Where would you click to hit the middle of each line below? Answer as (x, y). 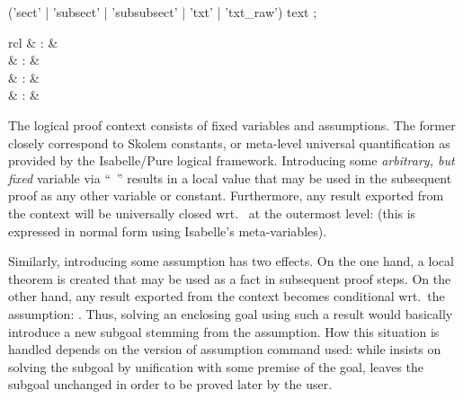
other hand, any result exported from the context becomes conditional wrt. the (227, 296)
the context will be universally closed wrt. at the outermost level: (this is (212, 213)
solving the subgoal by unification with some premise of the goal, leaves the (216, 366)
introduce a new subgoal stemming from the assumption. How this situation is (224, 331)
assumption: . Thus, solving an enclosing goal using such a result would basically (231, 313)
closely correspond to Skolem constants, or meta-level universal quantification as (229, 142)
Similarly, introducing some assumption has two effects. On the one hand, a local (231, 261)
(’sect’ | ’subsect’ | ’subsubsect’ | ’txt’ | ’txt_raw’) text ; (163, 12)
